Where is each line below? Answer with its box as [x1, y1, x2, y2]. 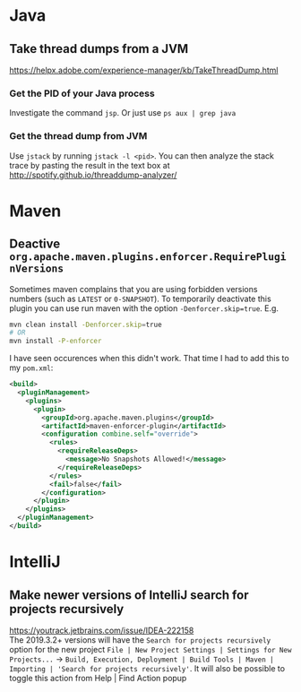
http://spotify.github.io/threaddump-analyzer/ [9, 169, 177, 180]
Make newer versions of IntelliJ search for [9, 587, 249, 602]
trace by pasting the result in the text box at [9, 160, 170, 170]
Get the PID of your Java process [9, 87, 155, 99]
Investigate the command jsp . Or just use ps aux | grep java [9, 108, 236, 118]
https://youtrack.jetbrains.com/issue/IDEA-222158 [9, 625, 194, 636]
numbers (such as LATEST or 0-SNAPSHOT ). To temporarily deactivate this [9, 293, 271, 304]
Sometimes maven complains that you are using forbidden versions [9, 283, 258, 294]
